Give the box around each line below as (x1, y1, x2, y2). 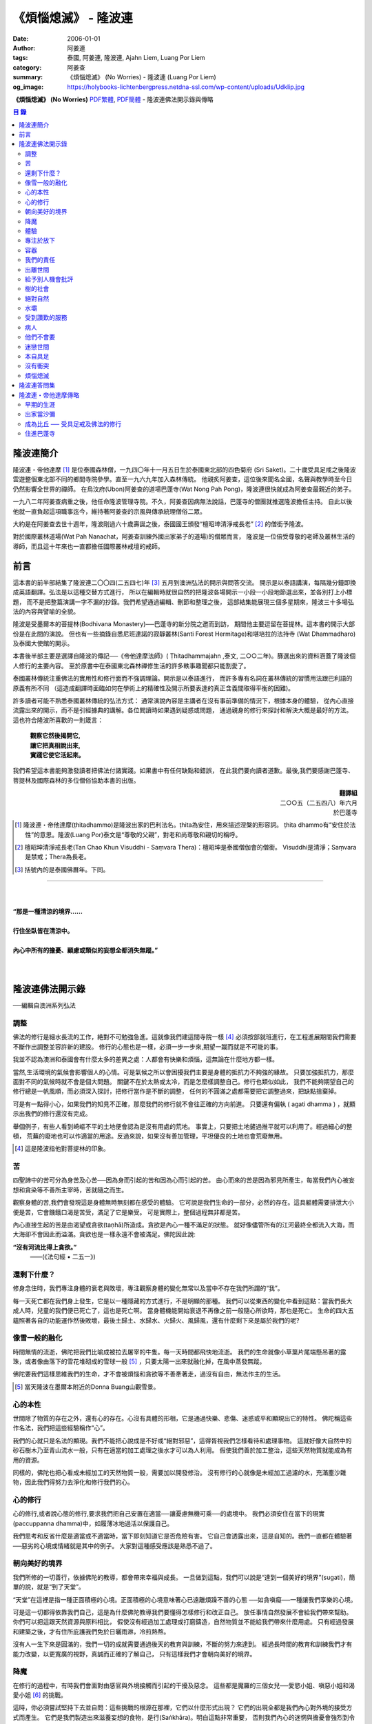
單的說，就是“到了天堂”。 (12, 1583, 85, 1591)
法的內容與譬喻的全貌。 (12, 607, 79, 615)
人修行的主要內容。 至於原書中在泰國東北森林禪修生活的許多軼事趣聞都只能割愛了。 (12, 661, 250, 670)
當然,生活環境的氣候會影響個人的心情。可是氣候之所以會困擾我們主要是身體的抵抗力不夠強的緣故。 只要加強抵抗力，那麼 (12, 1068, 354, 1076)
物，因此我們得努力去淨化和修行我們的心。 (12, 1478, 134, 1486)
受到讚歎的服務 (25, 314, 68, 322)
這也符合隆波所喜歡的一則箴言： (12, 716, 103, 724)
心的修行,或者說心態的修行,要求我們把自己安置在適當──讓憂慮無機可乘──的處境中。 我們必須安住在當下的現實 (12, 1510, 325, 1518)
